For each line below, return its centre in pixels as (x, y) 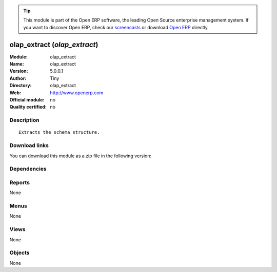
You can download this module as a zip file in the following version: (81, 156)
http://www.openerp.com (77, 93)
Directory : (21, 86)
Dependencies (28, 169)
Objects (19, 253)
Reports (20, 182)
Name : (17, 64)
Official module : (27, 100)
